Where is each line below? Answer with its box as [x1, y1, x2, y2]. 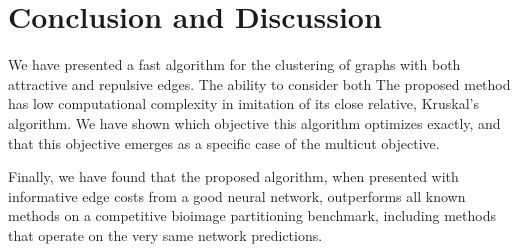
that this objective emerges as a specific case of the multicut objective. [8, 132, 440, 153]
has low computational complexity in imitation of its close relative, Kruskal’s [8, 93, 480, 114]
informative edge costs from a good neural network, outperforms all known [8, 185, 466, 206]
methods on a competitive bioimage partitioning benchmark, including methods [8, 205, 496, 226]
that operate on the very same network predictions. [8, 224, 323, 245]
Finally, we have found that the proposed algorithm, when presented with [8, 166, 459, 187]
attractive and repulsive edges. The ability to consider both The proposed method [8, 73, 511, 94]
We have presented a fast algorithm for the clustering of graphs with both [8, 54, 461, 75]
